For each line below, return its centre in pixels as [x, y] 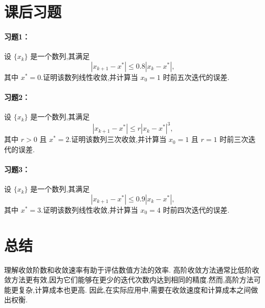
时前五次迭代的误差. [196, 77]
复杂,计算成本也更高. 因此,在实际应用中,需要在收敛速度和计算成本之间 [135, 289]
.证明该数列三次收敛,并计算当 [118, 139]
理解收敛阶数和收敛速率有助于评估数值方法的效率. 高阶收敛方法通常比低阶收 [132, 269]
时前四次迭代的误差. [196, 209]
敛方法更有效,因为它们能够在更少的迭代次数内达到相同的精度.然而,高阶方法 [129, 280]
